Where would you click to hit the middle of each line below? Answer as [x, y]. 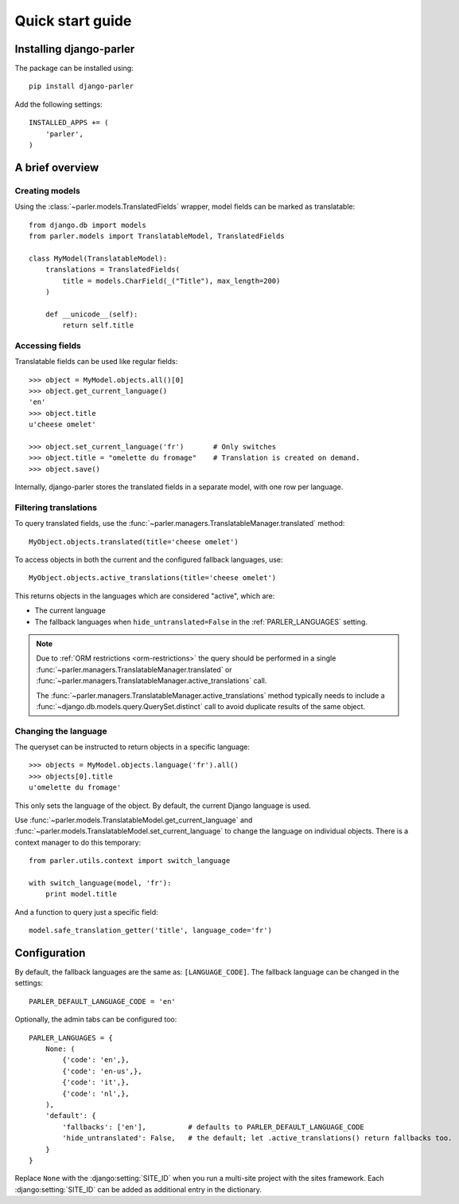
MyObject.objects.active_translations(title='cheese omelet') [153, 578]
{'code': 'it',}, [96, 1082]
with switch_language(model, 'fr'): [100, 883]
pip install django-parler [82, 86]
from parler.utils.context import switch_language [130, 861]
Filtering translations [56, 508]
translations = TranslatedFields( [113, 270]
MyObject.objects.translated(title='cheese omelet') [134, 541]
